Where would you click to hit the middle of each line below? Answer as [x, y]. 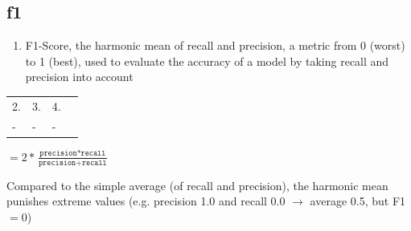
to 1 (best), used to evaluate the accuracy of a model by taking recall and [207, 61]
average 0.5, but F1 [358, 201]
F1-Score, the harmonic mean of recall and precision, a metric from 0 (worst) [215, 45]
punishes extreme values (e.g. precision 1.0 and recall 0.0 [146, 201]
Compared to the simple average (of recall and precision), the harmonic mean [197, 185]
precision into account [79, 77]
